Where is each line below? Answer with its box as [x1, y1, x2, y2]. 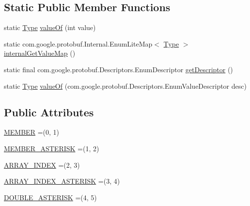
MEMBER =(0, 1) [4, 127, 59, 137]
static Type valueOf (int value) [4, 22, 96, 32]
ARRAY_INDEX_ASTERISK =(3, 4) [4, 176, 120, 186]
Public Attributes [4, 104, 94, 119]
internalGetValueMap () [4, 48, 76, 58]
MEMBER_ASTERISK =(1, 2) [4, 143, 99, 153]
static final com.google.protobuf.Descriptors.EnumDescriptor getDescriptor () [4, 64, 233, 74]
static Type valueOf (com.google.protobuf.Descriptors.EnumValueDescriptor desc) [4, 80, 247, 91]
